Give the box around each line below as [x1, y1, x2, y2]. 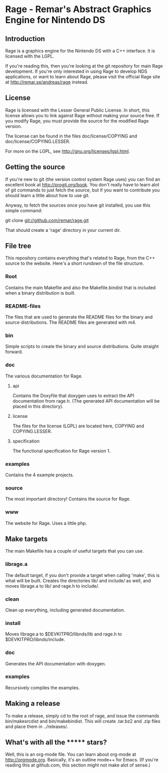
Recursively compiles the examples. [5, 685, 80, 691]
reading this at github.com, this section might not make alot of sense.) [5, 762, 150, 768]
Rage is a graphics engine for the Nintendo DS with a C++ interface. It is [5, 48, 155, 54]
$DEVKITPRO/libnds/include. [5, 637, 66, 643]
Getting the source [5, 163, 66, 171]
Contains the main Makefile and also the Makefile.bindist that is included [5, 284, 156, 291]
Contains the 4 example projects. [5, 471, 74, 478]
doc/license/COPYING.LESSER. [5, 138, 71, 144]
